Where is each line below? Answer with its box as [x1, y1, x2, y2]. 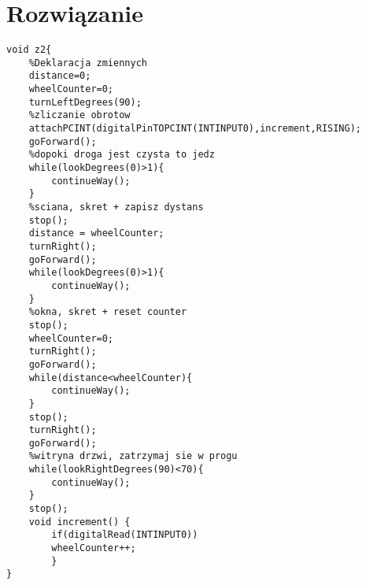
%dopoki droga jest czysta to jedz [28, 149, 215, 161]
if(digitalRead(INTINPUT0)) [51, 529, 198, 541]
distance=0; [28, 70, 91, 82]
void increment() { [28, 516, 131, 528]
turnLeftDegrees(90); [28, 96, 142, 108]
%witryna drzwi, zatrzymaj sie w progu [28, 450, 238, 462]
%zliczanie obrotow [28, 109, 131, 121]
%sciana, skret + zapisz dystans [28, 202, 204, 213]
